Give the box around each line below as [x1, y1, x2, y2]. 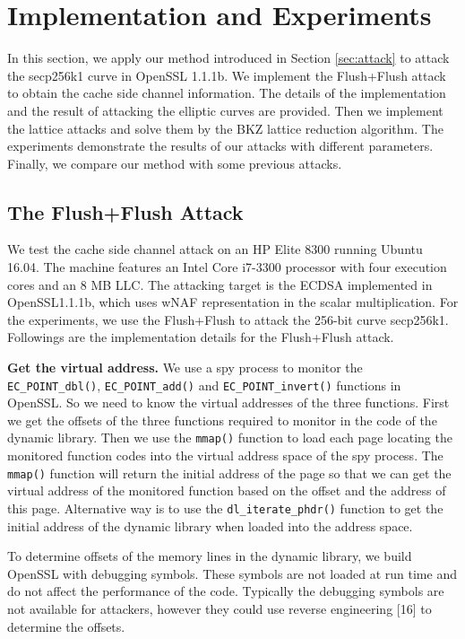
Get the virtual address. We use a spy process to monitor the [7, 358, 363, 377]
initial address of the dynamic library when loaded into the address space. [7, 516, 413, 535]
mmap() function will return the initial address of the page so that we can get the [7, 463, 452, 482]
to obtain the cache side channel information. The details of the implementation [7, 83, 446, 102]
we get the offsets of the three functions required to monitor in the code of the [7, 410, 437, 429]
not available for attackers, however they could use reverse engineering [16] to [7, 600, 432, 618]
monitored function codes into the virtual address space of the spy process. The [7, 446, 443, 465]
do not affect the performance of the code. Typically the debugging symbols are [7, 582, 444, 600]
